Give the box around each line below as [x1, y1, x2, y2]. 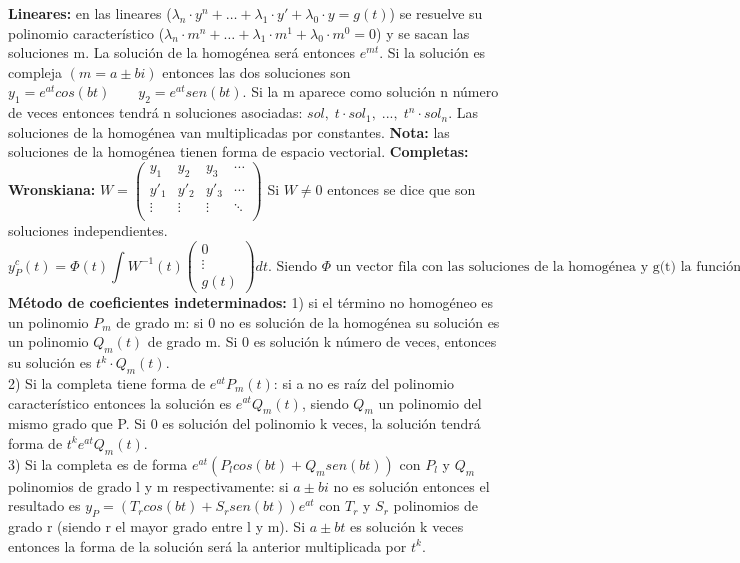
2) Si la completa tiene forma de [8, 372, 206, 393]
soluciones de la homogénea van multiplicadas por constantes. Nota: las [8, 121, 450, 142]
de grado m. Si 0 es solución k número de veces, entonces [147, 331, 497, 352]
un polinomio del [378, 392, 482, 413]
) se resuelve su [389, 3, 483, 23]
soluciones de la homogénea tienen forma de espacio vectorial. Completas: [8, 141, 469, 162]
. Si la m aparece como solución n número [242, 81, 499, 102]
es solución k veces [349, 516, 464, 537]
